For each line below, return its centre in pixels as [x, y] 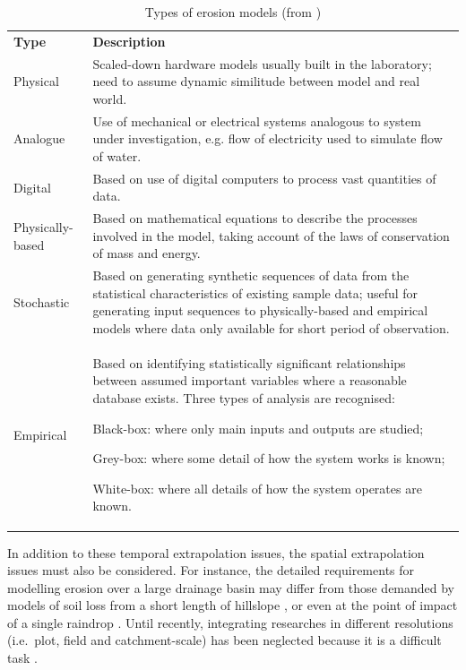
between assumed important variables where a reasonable [250, 380]
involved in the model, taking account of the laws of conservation [271, 235]
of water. [117, 155]
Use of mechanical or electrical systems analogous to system [257, 120]
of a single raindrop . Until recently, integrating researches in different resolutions [230, 622]
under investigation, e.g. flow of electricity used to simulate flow [268, 138]
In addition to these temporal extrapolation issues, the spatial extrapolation [216, 552]
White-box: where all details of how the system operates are [257, 488]
